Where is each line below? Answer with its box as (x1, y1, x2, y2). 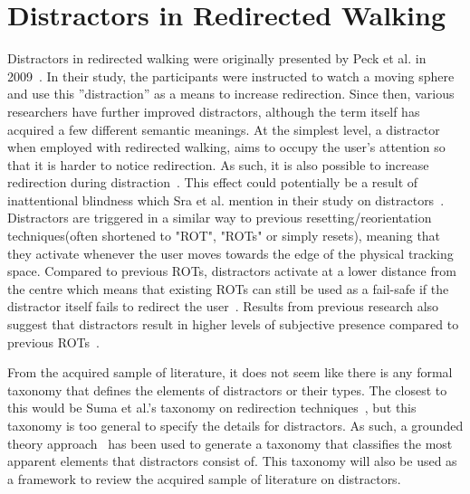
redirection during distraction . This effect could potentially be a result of (7, 173, 418, 192)
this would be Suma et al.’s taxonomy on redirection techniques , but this (7, 398, 417, 417)
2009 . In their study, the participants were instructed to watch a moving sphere (7, 66, 455, 85)
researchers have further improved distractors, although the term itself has (7, 101, 420, 120)
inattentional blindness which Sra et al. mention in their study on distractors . (7, 190, 445, 209)
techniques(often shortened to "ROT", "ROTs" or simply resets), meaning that (7, 226, 441, 245)
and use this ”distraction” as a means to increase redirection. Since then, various (7, 84, 455, 103)
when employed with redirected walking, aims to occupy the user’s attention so (7, 138, 446, 157)
